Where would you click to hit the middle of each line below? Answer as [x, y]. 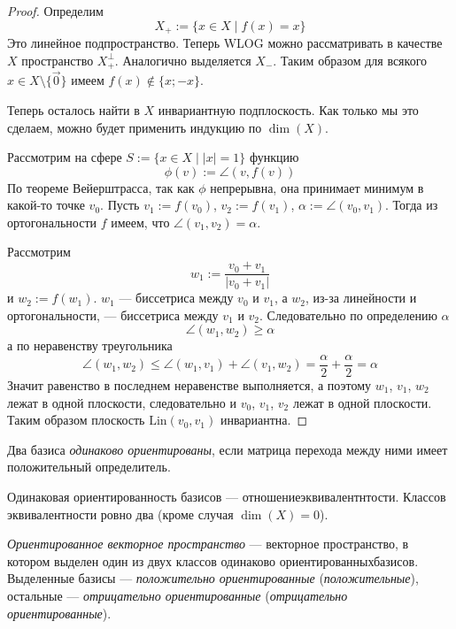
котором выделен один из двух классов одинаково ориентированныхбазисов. [213, 560]
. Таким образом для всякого [350, 60]
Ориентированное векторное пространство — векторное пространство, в [208, 544]
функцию [274, 157]
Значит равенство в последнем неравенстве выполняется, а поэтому [189, 384]
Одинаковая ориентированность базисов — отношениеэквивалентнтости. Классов [227, 496]
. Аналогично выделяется [183, 60]
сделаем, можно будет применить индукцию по [135, 127]
